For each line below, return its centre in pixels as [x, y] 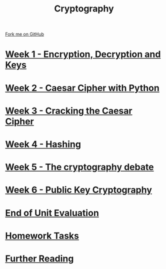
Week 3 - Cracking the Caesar [69, 111]
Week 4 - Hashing [43, 144]
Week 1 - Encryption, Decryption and [83, 54]
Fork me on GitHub [24, 34]
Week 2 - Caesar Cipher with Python [82, 88]
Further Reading [39, 258]
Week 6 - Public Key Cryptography [79, 190]
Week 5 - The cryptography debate [79, 167]
